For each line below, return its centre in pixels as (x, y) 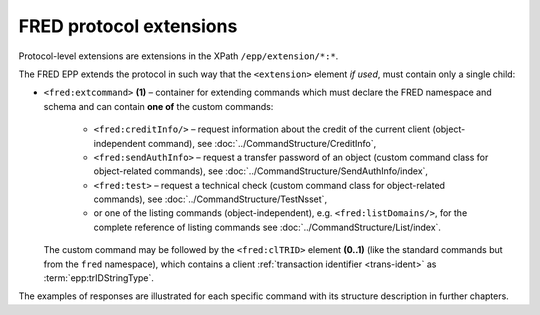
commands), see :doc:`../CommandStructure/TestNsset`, (210, 199)
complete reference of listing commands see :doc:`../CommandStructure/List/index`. (267, 227)
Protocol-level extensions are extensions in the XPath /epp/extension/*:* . (178, 56)
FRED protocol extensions (128, 26)
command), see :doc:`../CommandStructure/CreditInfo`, (262, 143)
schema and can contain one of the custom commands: (158, 106)
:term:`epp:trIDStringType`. (99, 278)
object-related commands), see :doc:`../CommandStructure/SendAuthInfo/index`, (261, 171)
